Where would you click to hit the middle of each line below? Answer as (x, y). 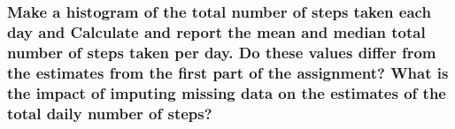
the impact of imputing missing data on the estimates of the (227, 92)
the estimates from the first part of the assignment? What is (228, 72)
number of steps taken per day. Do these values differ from (222, 52)
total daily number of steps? (110, 113)
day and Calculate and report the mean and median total (216, 31)
